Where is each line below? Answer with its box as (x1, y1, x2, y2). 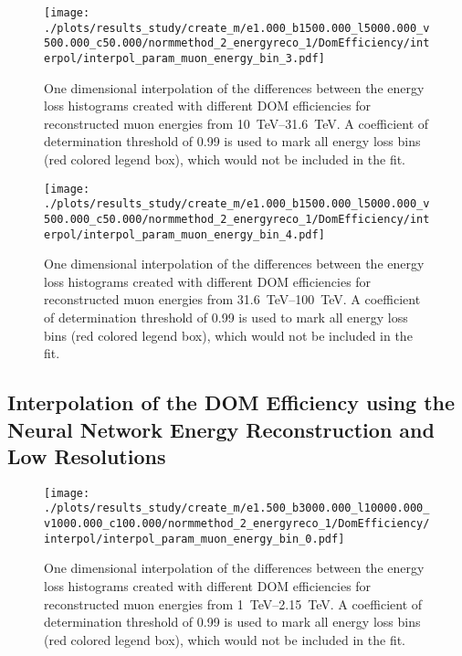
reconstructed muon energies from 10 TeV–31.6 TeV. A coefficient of (44, 113, 429, 132)
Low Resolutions (7, 441, 166, 470)
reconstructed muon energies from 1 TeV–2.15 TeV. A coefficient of (44, 594, 423, 613)
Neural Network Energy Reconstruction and (7, 415, 435, 443)
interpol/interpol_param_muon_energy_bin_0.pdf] (44, 532, 345, 545)
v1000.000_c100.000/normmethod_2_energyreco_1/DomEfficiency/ (44, 517, 430, 531)
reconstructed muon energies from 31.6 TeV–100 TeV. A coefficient (44, 290, 421, 309)
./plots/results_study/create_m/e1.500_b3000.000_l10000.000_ (44, 502, 430, 515)
